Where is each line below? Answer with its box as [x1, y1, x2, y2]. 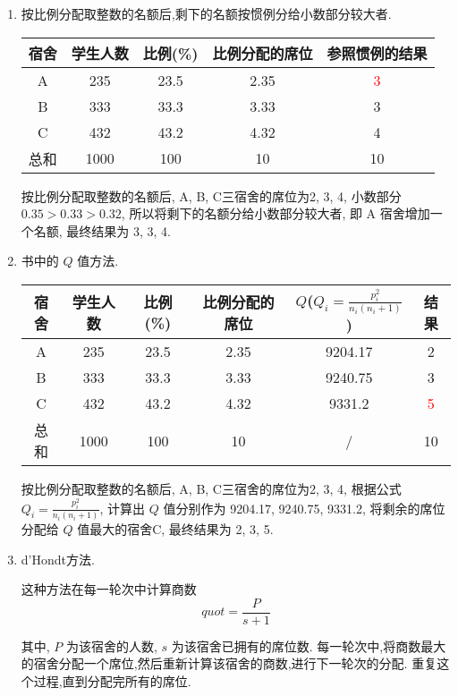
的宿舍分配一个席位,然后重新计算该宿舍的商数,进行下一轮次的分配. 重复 [21, 654, 437, 673]
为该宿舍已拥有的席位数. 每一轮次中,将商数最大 [171, 636, 446, 655]
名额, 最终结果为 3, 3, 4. [33, 221, 172, 240]
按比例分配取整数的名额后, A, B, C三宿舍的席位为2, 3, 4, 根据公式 [21, 480, 402, 498]
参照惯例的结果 [327, 42, 428, 64]
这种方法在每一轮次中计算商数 [21, 580, 197, 598]
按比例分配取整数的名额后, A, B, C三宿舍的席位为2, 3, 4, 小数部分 [21, 186, 402, 205]
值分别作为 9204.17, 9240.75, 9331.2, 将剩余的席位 [163, 498, 445, 517]
